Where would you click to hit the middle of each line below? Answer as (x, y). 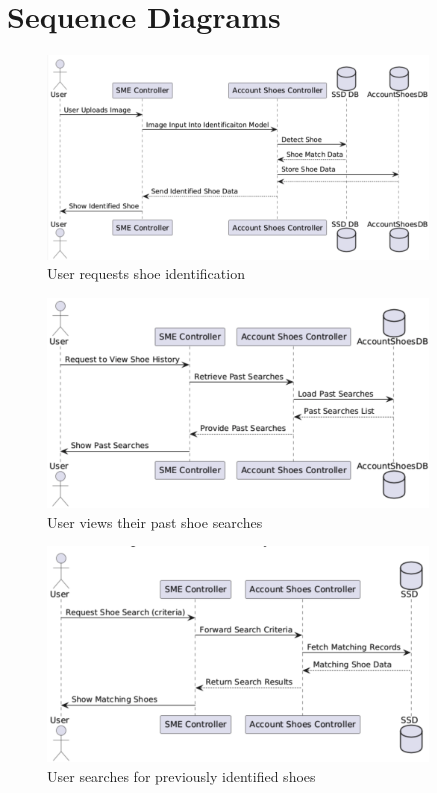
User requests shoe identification (146, 273)
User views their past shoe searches (155, 521)
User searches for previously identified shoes (181, 775)
